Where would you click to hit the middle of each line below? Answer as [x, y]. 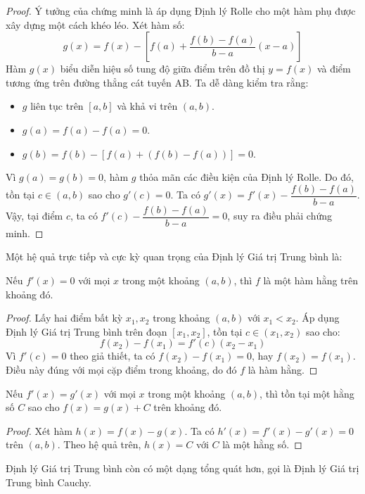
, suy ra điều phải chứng [280, 216]
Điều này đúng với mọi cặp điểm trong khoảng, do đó [121, 370]
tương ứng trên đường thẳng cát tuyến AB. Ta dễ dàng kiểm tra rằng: [157, 82]
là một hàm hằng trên [311, 280]
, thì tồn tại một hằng [307, 393]
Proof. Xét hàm [39, 430]
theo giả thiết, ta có [113, 356]
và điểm [334, 69]
